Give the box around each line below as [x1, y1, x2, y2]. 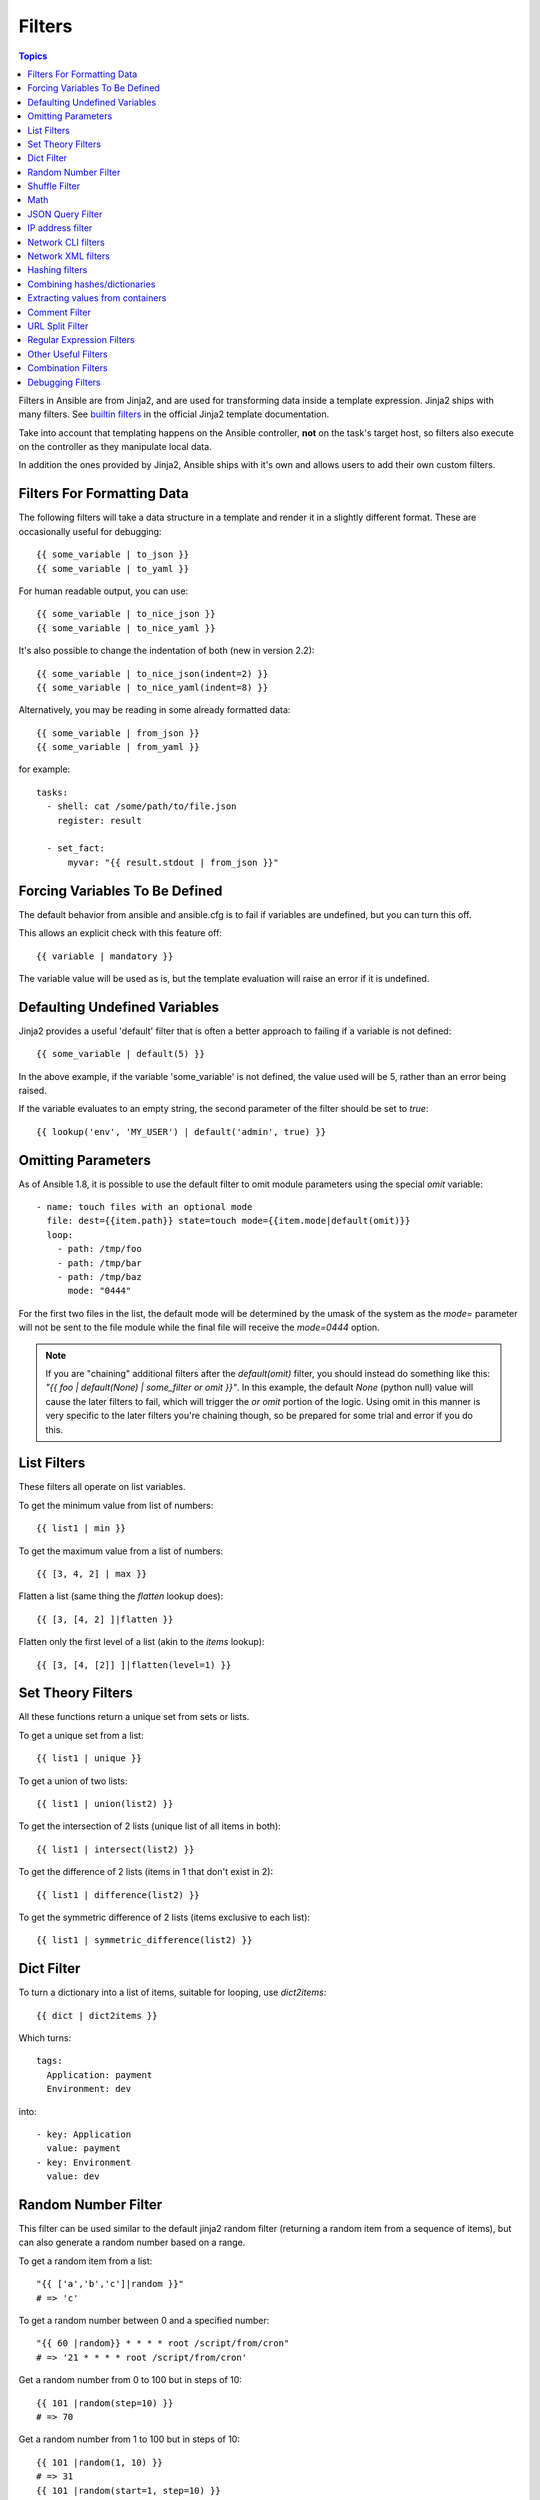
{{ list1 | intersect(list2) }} [36, 1843, 195, 1855]
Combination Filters [27, 362, 109, 374]
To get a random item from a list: [18, 2255, 153, 2267]
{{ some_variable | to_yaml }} [36, 563, 190, 574]
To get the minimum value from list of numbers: [18, 1499, 214, 1511]
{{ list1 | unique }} [36, 1753, 142, 1764]
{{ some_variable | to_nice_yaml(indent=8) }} [36, 681, 269, 693]
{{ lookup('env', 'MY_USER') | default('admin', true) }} [36, 1126, 327, 1137]
